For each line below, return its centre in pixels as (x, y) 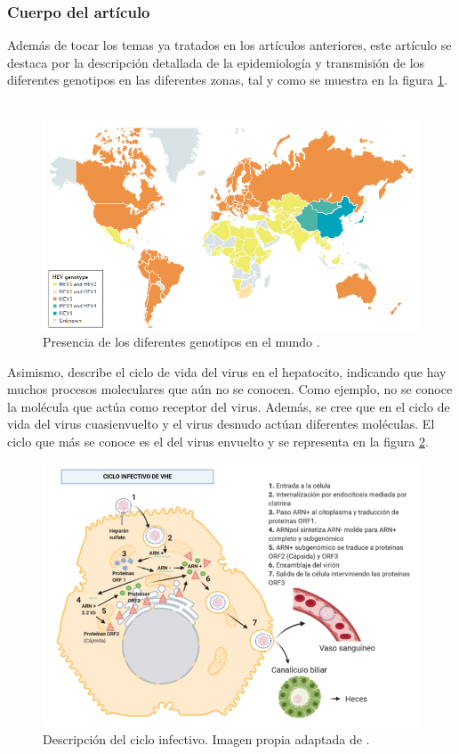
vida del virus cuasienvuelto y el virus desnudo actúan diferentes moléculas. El (221, 424)
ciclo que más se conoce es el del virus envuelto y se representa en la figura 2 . (218, 442)
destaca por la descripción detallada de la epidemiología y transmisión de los (216, 62)
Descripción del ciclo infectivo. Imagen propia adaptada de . (206, 739)
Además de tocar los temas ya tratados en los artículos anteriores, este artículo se (229, 45)
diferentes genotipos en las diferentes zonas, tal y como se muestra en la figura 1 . (227, 80)
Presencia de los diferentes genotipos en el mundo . (181, 342)
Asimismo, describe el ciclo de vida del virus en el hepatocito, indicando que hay (227, 371)
